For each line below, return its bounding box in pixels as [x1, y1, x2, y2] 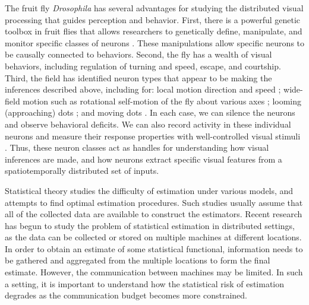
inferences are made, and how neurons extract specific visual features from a [5, 152, 282, 165]
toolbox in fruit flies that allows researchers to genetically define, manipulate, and [5, 25, 302, 37]
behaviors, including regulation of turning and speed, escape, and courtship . [5, 59, 281, 72]
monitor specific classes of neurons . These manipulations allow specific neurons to [5, 36, 305, 49]
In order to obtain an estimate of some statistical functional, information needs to [5, 242, 303, 255]
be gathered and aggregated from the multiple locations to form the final [5, 254, 270, 266]
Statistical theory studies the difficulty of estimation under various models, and [5, 184, 294, 196]
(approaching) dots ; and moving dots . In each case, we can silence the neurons [5, 106, 295, 119]
